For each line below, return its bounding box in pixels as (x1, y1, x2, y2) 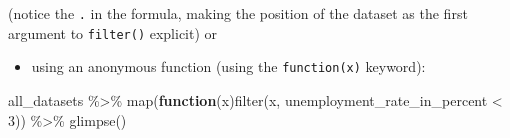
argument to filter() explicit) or (8, 22, 218, 43)
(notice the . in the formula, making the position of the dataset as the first (8, 3, 468, 23)
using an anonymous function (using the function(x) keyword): (31, 56, 426, 77)
